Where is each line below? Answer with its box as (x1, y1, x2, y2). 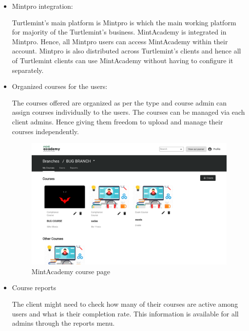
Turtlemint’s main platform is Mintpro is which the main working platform (12, 17, 236, 27)
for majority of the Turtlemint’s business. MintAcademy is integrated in (12, 27, 227, 37)
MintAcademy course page (31, 266, 110, 276)
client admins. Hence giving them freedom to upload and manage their (12, 116, 223, 126)
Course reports (12, 282, 56, 293)
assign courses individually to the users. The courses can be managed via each (12, 107, 245, 117)
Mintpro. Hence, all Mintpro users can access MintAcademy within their (12, 36, 228, 46)
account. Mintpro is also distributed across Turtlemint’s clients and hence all (12, 46, 241, 56)
